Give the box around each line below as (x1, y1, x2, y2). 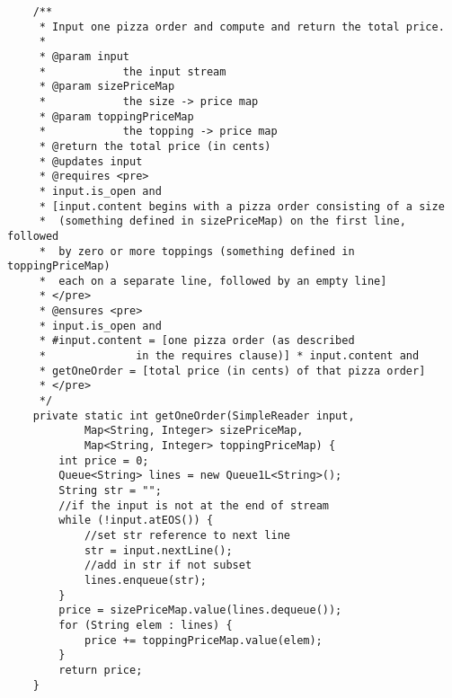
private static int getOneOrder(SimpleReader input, (32, 409, 355, 422)
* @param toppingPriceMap (39, 110, 194, 123)
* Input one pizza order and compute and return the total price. (39, 20, 445, 33)
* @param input (39, 49, 130, 63)
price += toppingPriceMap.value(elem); (84, 633, 323, 647)
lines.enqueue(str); (84, 573, 207, 587)
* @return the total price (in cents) (39, 139, 271, 153)
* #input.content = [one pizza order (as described (39, 334, 355, 348)
